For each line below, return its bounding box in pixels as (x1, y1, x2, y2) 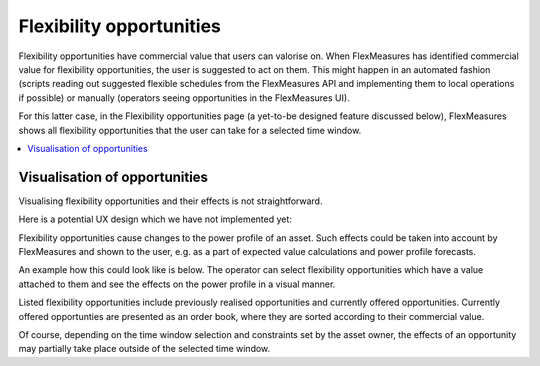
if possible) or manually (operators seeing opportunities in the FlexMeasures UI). (18, 91, 350, 104)
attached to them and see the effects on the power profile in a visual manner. (18, 278, 336, 290)
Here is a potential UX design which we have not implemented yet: (18, 213, 292, 225)
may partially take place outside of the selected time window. (18, 343, 271, 355)
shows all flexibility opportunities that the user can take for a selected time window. (18, 124, 362, 136)
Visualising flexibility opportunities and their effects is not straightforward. (18, 195, 323, 207)
